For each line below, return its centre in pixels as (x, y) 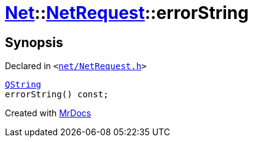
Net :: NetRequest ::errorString (127, 13)
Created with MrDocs (48, 113)
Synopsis (34, 42)
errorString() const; (57, 95)
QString (23, 85)
